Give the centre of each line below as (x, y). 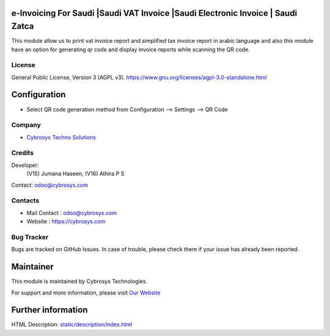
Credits (22, 153)
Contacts (25, 200)
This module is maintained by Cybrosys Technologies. (79, 282)
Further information (50, 310)
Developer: (25, 165)
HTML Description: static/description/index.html (72, 324)
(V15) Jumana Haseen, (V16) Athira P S (75, 173)
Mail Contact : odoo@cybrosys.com (72, 213)
